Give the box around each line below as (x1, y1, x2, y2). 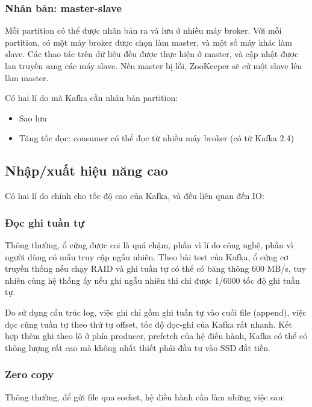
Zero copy (5, 367, 54, 382)
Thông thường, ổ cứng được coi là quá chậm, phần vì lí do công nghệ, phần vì (5, 238, 293, 251)
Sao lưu (19, 111, 47, 124)
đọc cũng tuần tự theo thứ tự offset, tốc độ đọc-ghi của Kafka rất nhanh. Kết (5, 317, 292, 330)
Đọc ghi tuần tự (5, 215, 85, 230)
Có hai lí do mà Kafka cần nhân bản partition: (5, 91, 178, 104)
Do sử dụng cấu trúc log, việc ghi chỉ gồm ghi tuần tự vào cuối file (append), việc (5, 305, 307, 318)
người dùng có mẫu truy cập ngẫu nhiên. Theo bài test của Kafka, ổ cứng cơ (5, 250, 289, 263)
